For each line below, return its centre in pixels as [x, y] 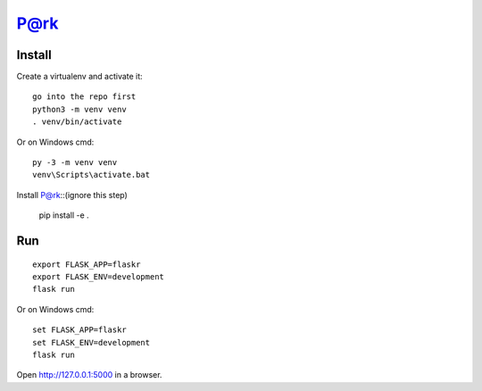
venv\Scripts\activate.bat [91, 175]
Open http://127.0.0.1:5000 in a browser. [89, 375]
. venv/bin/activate [77, 122]
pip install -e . [64, 215]
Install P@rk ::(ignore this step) [72, 195]
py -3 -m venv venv [75, 162]
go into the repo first [84, 97]
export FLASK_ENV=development [99, 276]
